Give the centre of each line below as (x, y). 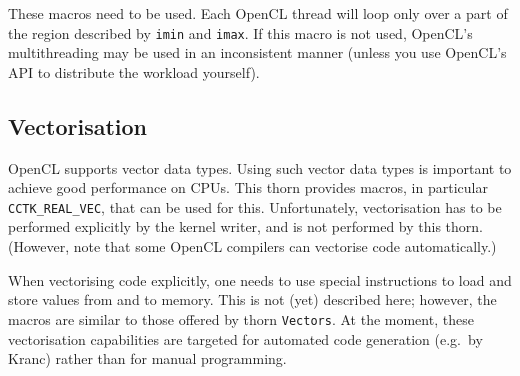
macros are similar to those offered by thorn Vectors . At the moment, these (241, 318)
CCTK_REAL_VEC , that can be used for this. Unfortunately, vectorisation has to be (255, 206)
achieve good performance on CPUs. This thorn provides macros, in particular (248, 187)
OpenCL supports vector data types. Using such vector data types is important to (260, 167)
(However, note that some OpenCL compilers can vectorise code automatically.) (252, 246)
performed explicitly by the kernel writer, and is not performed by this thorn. (245, 226)
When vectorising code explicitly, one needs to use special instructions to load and (260, 279)
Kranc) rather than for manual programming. (147, 358)
